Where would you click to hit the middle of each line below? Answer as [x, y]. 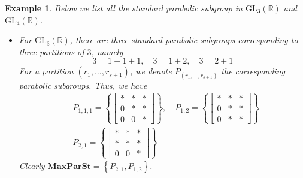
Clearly [32, 166]
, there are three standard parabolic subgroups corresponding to [184, 40]
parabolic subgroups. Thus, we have [83, 85]
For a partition [46, 71]
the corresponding [253, 71]
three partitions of [51, 51]
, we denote [151, 71]
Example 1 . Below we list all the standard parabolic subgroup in [124, 8]
